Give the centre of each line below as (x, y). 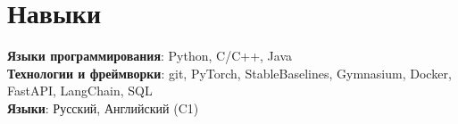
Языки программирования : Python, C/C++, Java (150, 56)
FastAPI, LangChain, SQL (80, 91)
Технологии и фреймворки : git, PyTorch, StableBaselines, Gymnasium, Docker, (229, 73)
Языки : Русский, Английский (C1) (103, 107)
